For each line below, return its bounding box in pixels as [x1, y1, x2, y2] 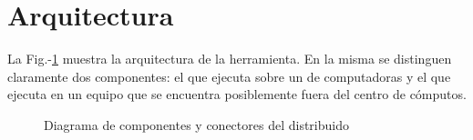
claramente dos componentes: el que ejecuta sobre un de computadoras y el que [7, 66, 451, 85]
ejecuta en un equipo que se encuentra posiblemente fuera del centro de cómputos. [7, 85, 467, 104]
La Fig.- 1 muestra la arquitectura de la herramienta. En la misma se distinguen [7, 49, 452, 68]
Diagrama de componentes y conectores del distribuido [44, 115, 349, 134]
